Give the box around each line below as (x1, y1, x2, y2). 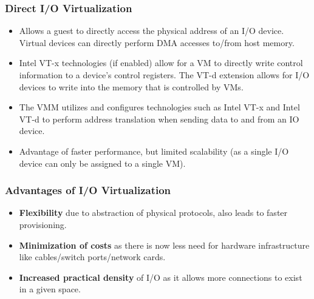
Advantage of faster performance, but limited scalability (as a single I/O (19, 144, 289, 157)
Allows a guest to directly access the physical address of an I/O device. (19, 24, 284, 37)
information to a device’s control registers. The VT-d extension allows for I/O (19, 69, 310, 81)
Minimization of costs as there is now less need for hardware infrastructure (19, 238, 310, 251)
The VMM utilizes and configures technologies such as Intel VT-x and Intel (19, 101, 300, 113)
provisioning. (19, 218, 67, 230)
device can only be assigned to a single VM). (19, 156, 186, 169)
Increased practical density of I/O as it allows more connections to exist (19, 270, 302, 283)
